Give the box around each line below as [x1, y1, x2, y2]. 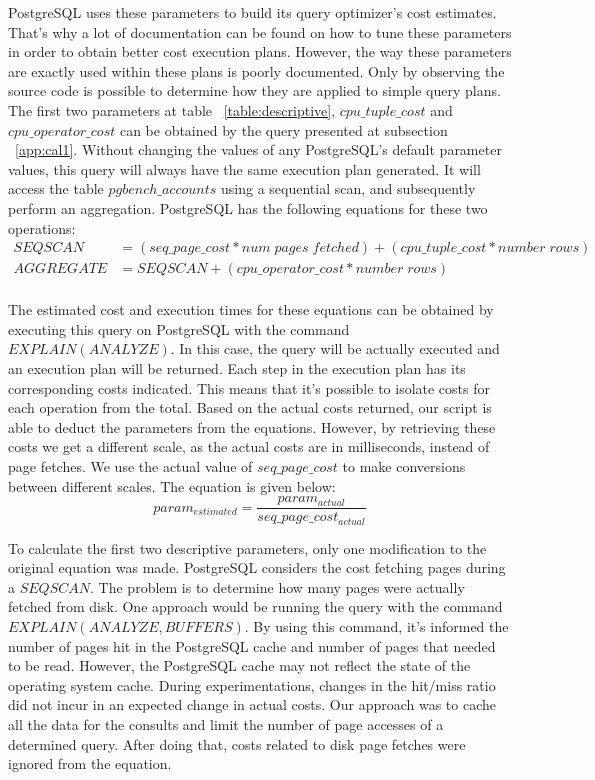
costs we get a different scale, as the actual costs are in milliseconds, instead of [8, 436, 490, 457]
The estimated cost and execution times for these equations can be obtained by [8, 299, 494, 320]
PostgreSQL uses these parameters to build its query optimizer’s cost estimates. [8, 2, 497, 22]
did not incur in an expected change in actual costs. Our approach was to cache [8, 694, 496, 715]
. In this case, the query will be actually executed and [170, 338, 500, 359]
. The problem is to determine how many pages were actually [90, 576, 465, 597]
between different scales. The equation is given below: [8, 475, 336, 496]
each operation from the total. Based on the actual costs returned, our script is [8, 397, 492, 418]
